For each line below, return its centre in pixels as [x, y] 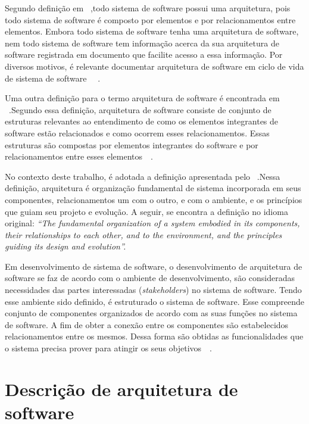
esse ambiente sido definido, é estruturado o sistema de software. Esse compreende [155, 301]
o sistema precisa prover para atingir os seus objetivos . [108, 348]
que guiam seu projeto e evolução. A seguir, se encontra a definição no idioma [146, 211]
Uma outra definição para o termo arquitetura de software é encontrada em [142, 98]
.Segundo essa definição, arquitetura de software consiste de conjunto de [140, 109]
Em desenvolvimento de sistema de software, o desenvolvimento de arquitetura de [154, 266]
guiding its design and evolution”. [65, 246]
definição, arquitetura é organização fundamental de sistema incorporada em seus [153, 188]
